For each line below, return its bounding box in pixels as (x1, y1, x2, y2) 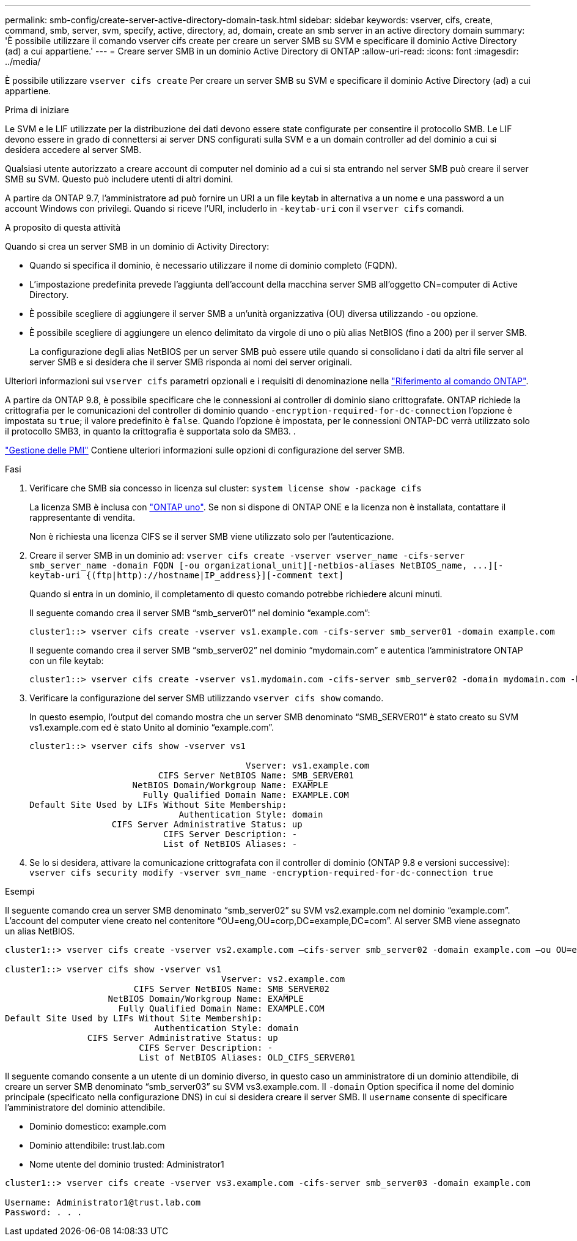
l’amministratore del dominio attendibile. (5, 1102, 166, 1112)
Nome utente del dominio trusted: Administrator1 (29, 1159, 224, 1169)
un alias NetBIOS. (5, 926, 75, 936)
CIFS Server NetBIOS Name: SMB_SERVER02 (133, 984, 330, 994)
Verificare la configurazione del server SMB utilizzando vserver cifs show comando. (29, 693, 384, 703)
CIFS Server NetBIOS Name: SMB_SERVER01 (158, 770, 355, 780)
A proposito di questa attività (5, 222, 121, 233)
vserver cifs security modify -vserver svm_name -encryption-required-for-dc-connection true (29, 868, 493, 878)
